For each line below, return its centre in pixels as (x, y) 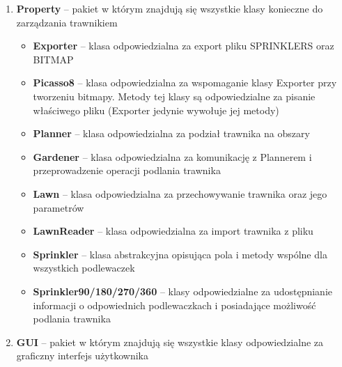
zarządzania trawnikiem (67, 22)
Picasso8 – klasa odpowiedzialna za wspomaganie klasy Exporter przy (185, 83)
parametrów (59, 207)
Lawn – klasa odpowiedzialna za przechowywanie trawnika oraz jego (180, 193)
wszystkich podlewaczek (84, 268)
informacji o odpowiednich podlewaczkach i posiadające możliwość (174, 305)
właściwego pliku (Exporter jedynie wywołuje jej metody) (156, 110)
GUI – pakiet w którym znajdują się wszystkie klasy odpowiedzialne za (170, 342)
